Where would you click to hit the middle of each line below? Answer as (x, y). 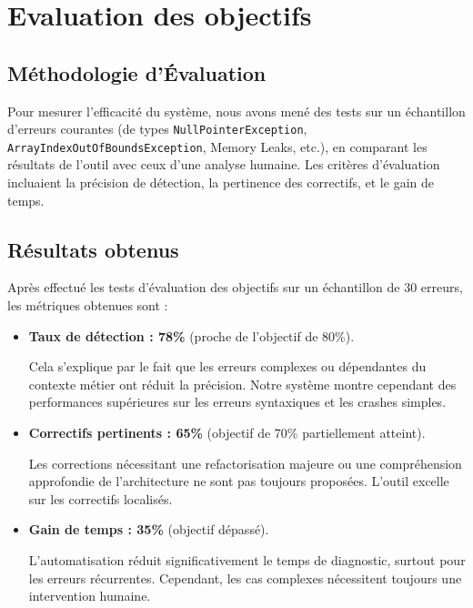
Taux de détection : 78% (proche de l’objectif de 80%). (191, 335)
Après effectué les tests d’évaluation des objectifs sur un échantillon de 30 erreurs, (235, 287)
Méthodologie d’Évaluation (137, 72)
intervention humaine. (90, 596)
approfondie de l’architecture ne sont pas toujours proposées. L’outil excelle (239, 481)
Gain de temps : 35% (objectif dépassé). (149, 529)
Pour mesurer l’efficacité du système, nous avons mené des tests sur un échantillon (236, 111)
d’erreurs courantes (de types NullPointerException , (157, 129)
